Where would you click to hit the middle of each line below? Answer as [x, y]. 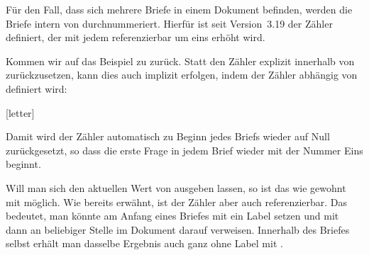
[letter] [20, 112]
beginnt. [23, 164]
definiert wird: [37, 88]
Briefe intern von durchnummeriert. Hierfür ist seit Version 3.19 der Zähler [169, 23]
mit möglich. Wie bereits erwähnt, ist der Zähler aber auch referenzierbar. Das [177, 202]
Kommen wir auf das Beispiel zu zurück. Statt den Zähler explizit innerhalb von [180, 61]
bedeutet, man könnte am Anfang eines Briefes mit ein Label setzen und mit [172, 216]
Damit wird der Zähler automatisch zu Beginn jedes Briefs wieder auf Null [168, 136]
